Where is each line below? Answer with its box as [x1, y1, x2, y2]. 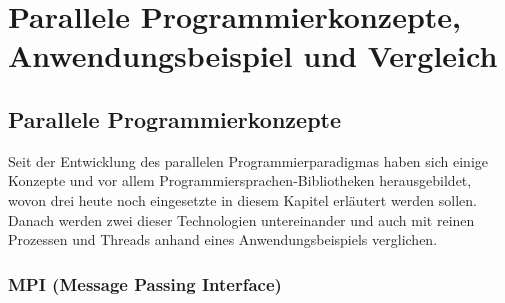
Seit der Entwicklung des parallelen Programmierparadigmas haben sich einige [8, 150, 488, 171]
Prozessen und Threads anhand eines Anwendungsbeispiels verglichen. [8, 229, 438, 250]
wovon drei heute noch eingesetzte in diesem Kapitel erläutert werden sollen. [8, 189, 477, 210]
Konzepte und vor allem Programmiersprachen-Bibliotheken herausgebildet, [8, 170, 472, 191]
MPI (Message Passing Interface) [8, 271, 282, 296]
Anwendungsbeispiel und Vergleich [8, 35, 498, 76]
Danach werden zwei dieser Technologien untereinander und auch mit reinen [8, 209, 475, 230]
